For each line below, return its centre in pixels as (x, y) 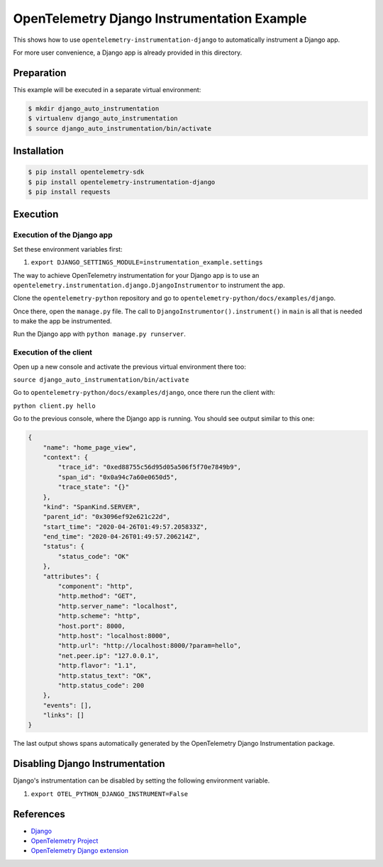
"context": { (66, 457)
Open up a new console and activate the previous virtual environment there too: (129, 367)
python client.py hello (54, 405)
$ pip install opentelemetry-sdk (86, 172)
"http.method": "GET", (98, 596)
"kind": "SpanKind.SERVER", (92, 507)
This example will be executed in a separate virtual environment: (107, 89)
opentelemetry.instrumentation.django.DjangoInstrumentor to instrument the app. (149, 285)
